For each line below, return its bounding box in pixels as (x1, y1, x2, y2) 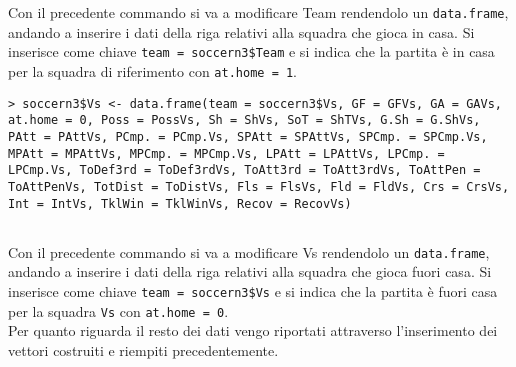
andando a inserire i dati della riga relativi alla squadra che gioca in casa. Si (8, 21, 475, 42)
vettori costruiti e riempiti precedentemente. (8, 339, 279, 360)
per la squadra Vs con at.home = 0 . (8, 300, 229, 321)
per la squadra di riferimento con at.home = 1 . (8, 60, 298, 81)
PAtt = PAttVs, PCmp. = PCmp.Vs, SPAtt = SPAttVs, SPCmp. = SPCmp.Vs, (8, 129, 488, 144)
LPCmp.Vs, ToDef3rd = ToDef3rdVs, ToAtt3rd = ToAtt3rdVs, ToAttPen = (8, 163, 481, 178)
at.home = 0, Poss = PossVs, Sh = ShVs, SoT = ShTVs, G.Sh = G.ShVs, (8, 113, 481, 128)
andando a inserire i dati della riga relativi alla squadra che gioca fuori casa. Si (8, 261, 492, 282)
